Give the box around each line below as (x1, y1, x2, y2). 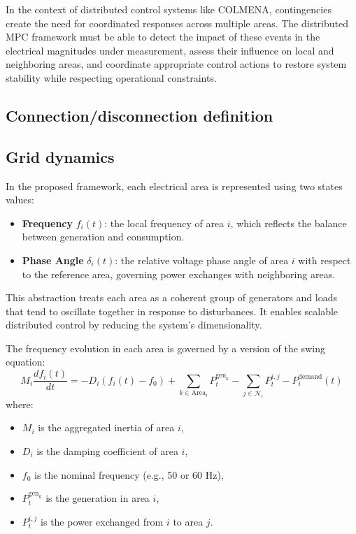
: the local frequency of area (104, 215, 225, 230)
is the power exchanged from (41, 514, 164, 528)
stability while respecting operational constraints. (6, 70, 217, 85)
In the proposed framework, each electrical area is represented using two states (6, 178, 343, 193)
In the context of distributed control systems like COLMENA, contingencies (6, 2, 332, 16)
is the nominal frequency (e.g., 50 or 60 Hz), (34, 467, 224, 482)
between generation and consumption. (22, 229, 185, 244)
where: (6, 396, 34, 411)
